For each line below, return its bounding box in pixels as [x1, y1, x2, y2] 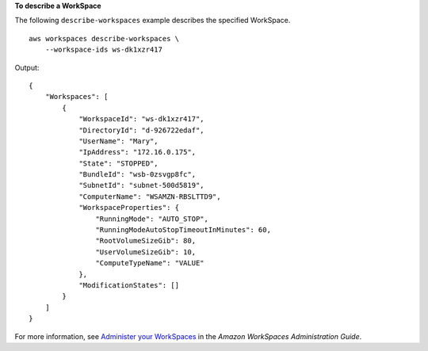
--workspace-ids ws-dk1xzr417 [44, 45, 162, 55]
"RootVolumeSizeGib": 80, [95, 236, 197, 246]
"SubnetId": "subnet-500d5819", [78, 181, 205, 190]
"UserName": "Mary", [78, 136, 159, 146]
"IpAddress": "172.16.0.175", [78, 147, 197, 157]
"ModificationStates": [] [78, 280, 180, 289]
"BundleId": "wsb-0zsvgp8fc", [78, 170, 197, 179]
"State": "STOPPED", [78, 158, 159, 168]
